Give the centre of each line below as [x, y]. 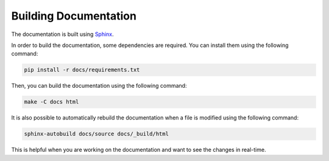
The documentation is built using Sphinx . [62, 34]
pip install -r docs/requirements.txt [82, 70]
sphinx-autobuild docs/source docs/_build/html [96, 134]
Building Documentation [74, 16]
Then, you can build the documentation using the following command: [99, 86]
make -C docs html [51, 102]
